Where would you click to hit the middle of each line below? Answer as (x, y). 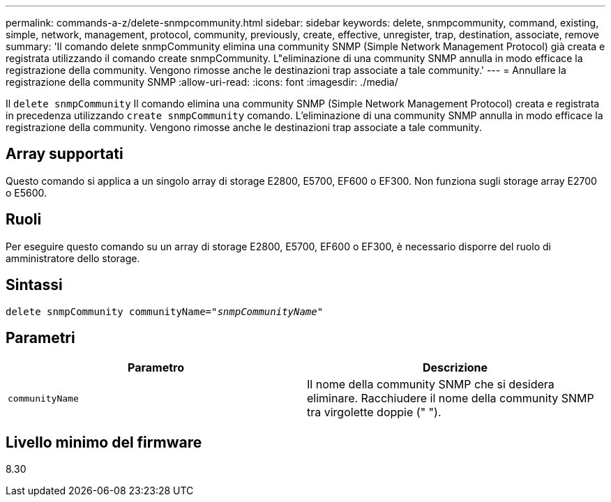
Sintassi (34, 285)
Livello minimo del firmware (104, 442)
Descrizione (455, 368)
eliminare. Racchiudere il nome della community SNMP (451, 398)
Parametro (156, 368)
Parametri (40, 337)
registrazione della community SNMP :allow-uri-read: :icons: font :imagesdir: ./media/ (202, 82)
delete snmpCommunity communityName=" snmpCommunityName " (165, 311)
